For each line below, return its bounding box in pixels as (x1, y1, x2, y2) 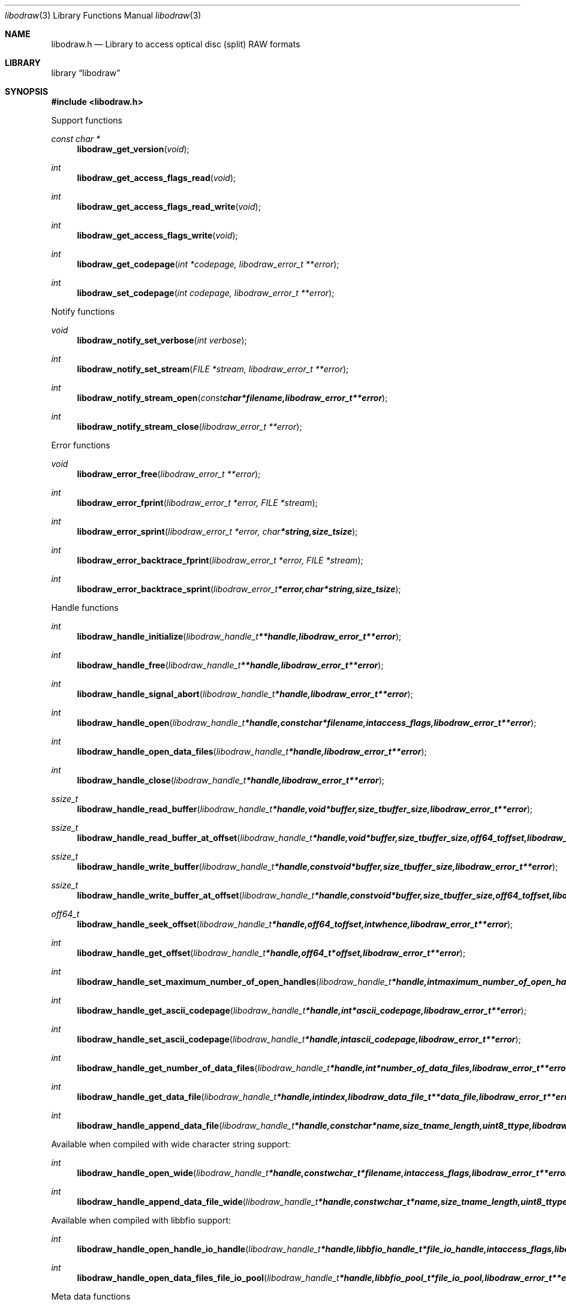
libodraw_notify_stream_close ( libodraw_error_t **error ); (77, 421, 302, 432)
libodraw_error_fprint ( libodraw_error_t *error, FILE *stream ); (77, 498, 318, 508)
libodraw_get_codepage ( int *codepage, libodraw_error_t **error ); (77, 259, 339, 269)
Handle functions (51, 602, 119, 613)
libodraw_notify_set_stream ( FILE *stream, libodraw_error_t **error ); (77, 364, 349, 374)
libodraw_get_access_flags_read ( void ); (77, 173, 236, 183)
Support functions (51, 115, 122, 125)
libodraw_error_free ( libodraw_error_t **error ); (77, 469, 261, 479)
